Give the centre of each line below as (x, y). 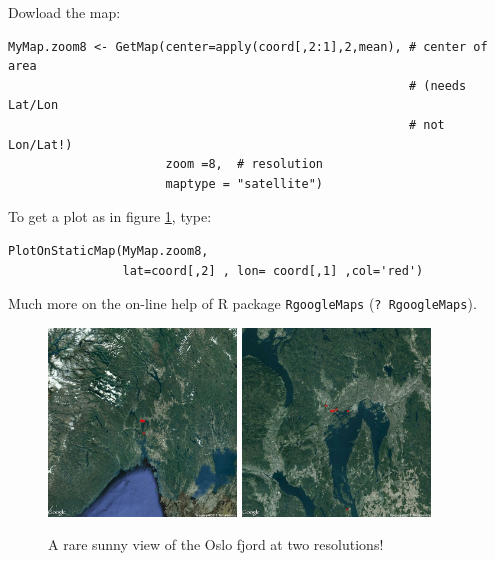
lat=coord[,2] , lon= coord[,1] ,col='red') (273, 270)
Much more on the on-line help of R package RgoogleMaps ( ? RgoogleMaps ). (242, 303)
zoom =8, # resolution (244, 164)
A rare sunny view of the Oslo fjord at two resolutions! (216, 544)
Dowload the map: (64, 12)
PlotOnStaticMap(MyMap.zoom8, (108, 250)
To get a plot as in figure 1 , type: (110, 216)
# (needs (437, 85)
